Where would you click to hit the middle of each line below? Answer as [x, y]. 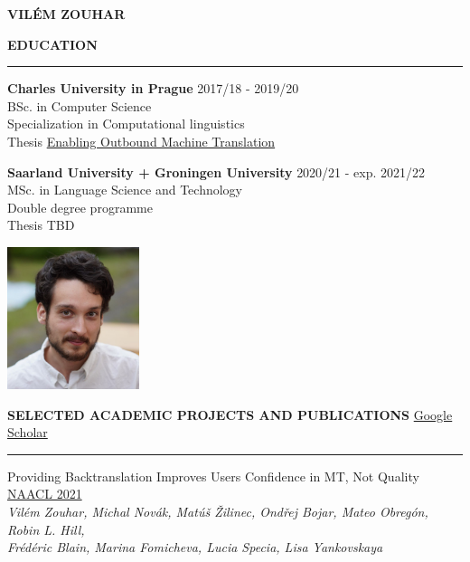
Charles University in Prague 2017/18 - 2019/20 [153, 88]
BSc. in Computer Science [80, 105]
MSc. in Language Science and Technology [125, 190]
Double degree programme [80, 207]
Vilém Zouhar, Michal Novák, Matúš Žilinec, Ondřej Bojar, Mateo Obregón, [218, 512]
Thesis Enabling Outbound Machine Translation [141, 141]
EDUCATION [52, 44]
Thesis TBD [41, 225]
